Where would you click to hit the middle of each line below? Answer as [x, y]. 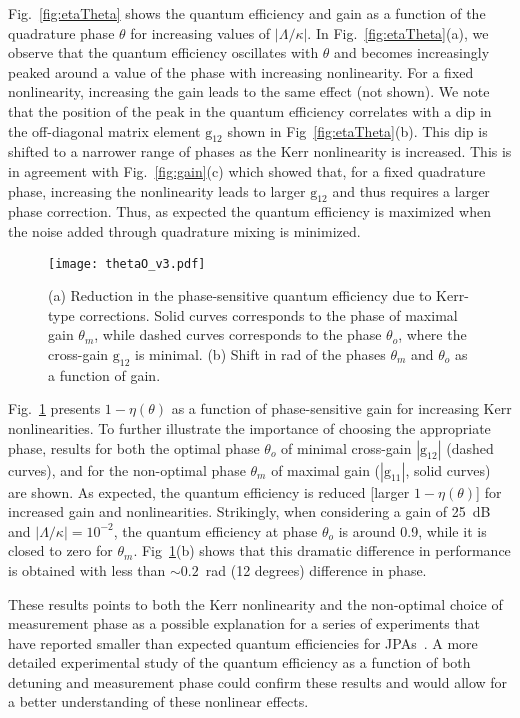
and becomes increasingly [412, 52]
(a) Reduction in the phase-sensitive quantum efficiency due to [240, 295]
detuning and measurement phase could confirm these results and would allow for [258, 681]
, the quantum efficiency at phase [215, 530]
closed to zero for [60, 550]
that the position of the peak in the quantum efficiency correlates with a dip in [250, 110]
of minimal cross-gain [346, 447]
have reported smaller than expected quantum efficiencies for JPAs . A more [243, 642]
